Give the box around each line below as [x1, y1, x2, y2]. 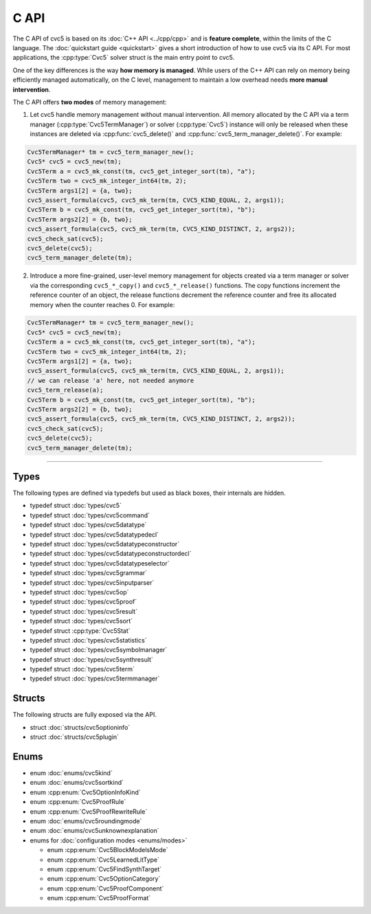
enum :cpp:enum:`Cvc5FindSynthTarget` [47, 865, 162, 873]
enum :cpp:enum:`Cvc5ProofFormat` [47, 894, 151, 902]
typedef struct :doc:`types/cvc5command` [30, 511, 150, 519]
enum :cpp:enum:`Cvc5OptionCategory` [47, 875, 161, 883]
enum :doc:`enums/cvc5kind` [30, 769, 113, 777]
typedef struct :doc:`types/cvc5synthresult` [30, 655, 154, 663]
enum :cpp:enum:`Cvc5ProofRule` [30, 798, 126, 806]
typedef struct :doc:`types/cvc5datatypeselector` [30, 559, 170, 567]
